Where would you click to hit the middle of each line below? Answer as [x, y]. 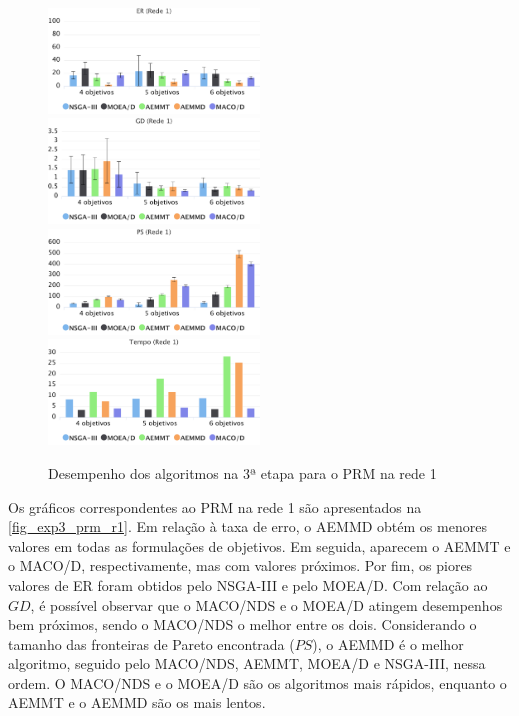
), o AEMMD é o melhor [388, 643]
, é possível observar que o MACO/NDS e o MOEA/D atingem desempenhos [266, 604]
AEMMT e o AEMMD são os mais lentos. [137, 702]
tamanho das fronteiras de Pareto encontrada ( [151, 643]
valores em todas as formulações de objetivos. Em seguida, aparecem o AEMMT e [259, 545]
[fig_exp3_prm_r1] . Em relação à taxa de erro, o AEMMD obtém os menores [247, 526]
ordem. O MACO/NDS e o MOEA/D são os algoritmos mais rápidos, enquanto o [257, 682]
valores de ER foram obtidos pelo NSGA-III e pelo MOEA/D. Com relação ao [248, 584]
